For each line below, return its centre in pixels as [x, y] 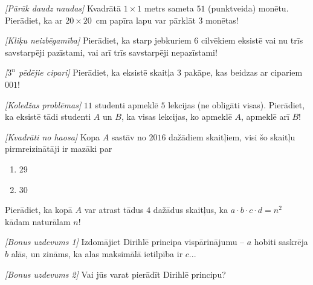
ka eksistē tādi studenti [48, 116]
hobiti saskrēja [281, 242]
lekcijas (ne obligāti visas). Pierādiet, [237, 104]
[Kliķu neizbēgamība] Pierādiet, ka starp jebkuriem [98, 40]
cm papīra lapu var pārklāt [146, 20]
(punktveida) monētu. [248, 8]
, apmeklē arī [265, 116]
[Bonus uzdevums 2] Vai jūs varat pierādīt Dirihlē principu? [115, 274]
